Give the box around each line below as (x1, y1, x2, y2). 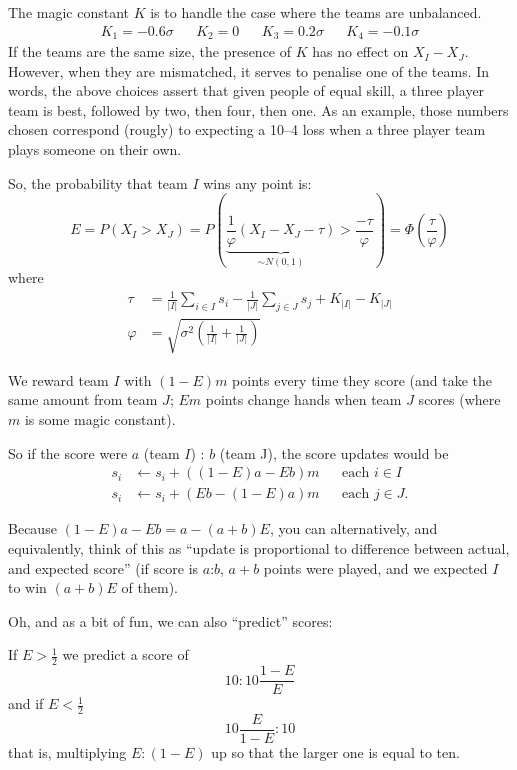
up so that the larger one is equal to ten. (211, 742, 460, 763)
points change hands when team (205, 389, 402, 410)
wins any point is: (203, 172, 312, 193)
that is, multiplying (8, 742, 127, 763)
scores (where (418, 389, 501, 410)
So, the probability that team (8, 172, 188, 193)
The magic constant (8, 2, 130, 22)
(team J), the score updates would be (219, 442, 449, 463)
